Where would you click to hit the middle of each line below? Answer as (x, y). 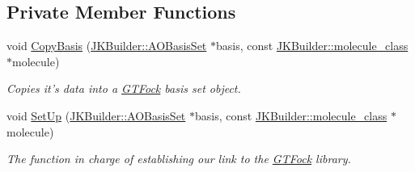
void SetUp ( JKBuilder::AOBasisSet (96, 115)
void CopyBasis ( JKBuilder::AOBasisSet (107, 46)
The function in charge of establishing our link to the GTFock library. (179, 159)
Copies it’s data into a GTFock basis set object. (124, 88)
